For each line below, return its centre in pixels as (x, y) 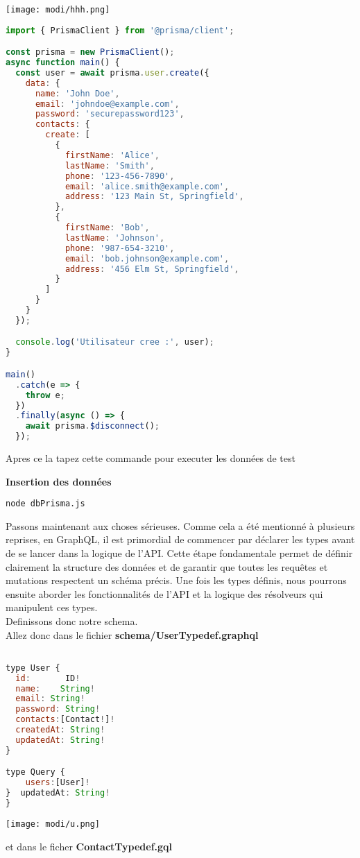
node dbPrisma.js (45, 504)
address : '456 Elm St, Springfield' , (152, 269)
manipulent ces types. (52, 607)
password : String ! (58, 709)
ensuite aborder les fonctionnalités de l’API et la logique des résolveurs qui (164, 593)
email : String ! (50, 699)
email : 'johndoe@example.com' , (107, 104)
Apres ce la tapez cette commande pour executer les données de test (151, 458)
